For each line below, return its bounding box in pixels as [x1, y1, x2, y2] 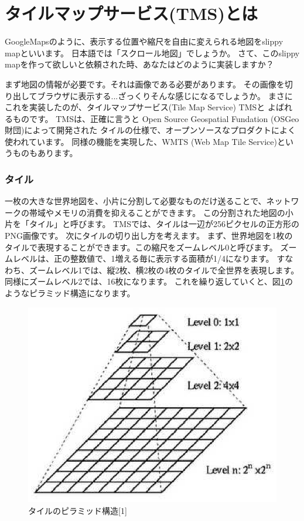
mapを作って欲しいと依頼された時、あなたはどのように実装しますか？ [5, 58, 274, 70]
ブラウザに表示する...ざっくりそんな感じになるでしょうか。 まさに [37, 89, 293, 102]
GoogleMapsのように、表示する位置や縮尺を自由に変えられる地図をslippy [5, 35, 283, 48]
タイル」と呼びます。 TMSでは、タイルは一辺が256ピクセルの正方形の [29, 218, 299, 230]
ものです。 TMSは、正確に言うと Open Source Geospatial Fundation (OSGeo [12, 112, 299, 124]
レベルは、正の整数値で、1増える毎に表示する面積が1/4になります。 [12, 252, 274, 265]
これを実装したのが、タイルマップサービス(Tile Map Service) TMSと [5, 101, 265, 113]
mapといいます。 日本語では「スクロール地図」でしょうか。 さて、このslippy [5, 46, 300, 59]
